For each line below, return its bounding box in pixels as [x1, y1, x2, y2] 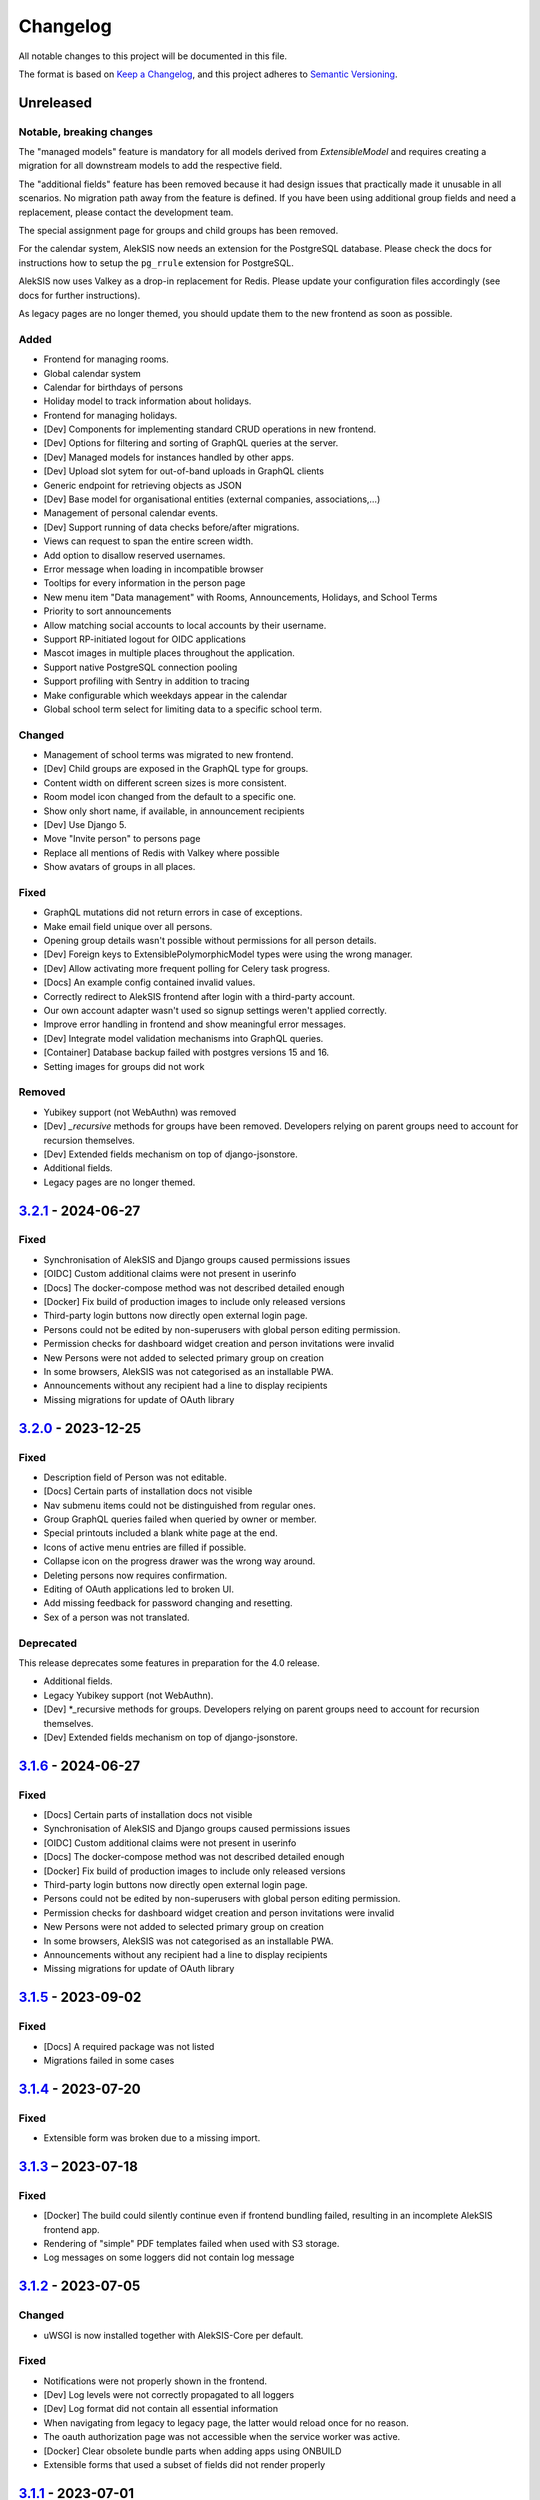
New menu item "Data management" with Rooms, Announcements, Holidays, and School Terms [43, 591, 438, 603]
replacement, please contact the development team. [18, 206, 234, 218]
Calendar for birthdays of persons [43, 381, 184, 393]
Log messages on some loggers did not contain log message [43, 2251, 295, 2264]
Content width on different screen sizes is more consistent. [43, 776, 287, 789]
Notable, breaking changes [18, 125, 154, 139]
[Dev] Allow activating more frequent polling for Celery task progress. [43, 962, 330, 974]
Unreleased [18, 94, 93, 111]
